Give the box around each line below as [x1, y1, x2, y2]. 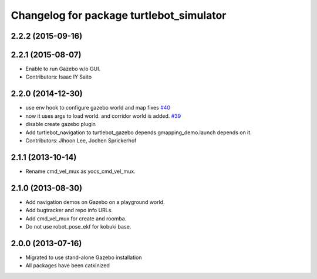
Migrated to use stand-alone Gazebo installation [25, 254, 142, 261]
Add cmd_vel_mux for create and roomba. [25, 215, 127, 222]
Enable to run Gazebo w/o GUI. [25, 65, 101, 73]
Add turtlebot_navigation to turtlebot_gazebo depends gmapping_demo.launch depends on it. [25, 129, 252, 136]
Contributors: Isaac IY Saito [25, 73, 92, 80]
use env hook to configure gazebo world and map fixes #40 [25, 104, 170, 111]
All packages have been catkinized [25, 262, 110, 269]
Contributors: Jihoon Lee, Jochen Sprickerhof [25, 137, 137, 144]
